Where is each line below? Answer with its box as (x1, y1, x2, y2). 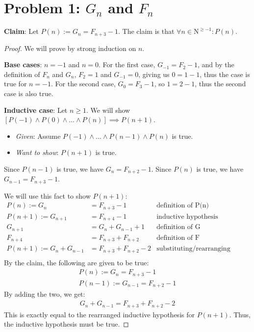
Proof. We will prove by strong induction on (4, 43, 136, 53)
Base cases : (4, 59, 42, 70)
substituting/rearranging (156, 245, 230, 253)
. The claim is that (118, 26, 175, 36)
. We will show (86, 104, 130, 115)
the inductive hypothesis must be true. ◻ (4, 319, 129, 329)
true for (4, 78, 27, 89)
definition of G (156, 224, 201, 231)
